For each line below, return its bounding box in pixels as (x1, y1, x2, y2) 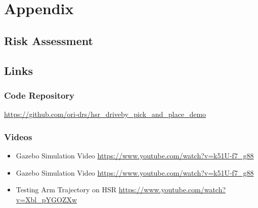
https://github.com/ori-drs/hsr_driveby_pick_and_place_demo (4, 109, 206, 119)
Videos (4, 130, 32, 143)
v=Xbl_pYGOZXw (16, 194, 77, 204)
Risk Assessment (4, 32, 93, 48)
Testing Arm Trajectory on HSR (16, 184, 117, 195)
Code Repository (4, 89, 75, 101)
